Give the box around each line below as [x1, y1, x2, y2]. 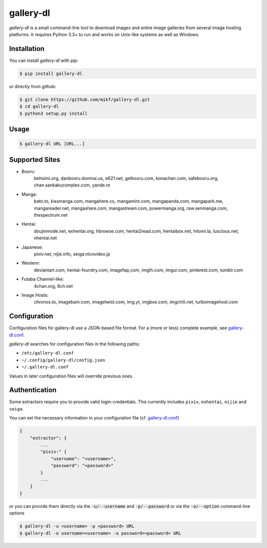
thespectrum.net [34, 212, 68, 218]
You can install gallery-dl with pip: [9, 57, 79, 63]
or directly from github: [9, 83, 56, 89]
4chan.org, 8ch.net [34, 283, 73, 289]
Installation [9, 45, 44, 53]
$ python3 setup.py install [19, 110, 88, 116]
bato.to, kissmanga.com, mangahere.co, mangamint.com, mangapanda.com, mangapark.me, [34, 198, 223, 204]
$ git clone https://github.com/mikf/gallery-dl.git [19, 96, 150, 102]
